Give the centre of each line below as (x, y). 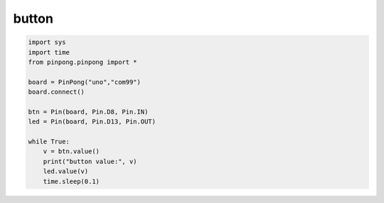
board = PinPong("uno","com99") (85, 82)
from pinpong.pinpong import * (83, 62)
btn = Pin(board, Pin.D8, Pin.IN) (88, 111)
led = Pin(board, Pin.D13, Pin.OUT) (92, 122)
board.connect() (57, 92)
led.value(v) (66, 171)
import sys (47, 42)
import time (49, 52)
